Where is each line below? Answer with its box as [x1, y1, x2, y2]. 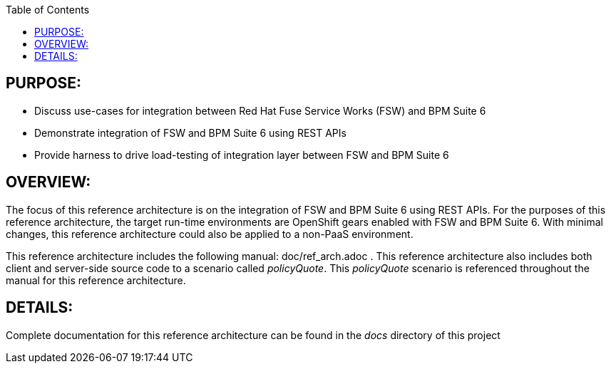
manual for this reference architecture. [6, 274, 186, 286]
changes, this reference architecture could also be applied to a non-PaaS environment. [6, 227, 414, 240]
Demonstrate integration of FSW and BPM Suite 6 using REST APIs [34, 126, 346, 139]
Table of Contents [6, 4, 90, 16]
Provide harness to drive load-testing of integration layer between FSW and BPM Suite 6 [34, 148, 449, 161]
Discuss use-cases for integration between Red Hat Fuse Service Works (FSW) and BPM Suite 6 [34, 104, 486, 117]
